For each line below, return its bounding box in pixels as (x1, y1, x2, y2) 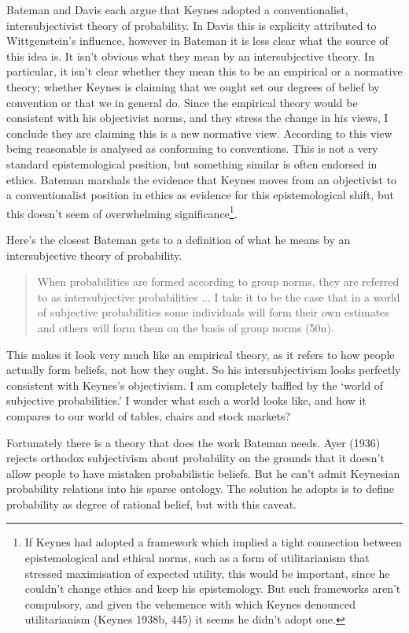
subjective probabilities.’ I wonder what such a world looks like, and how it (6, 392, 367, 409)
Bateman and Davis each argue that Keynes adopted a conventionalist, (6, 2, 348, 17)
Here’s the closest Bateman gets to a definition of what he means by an (6, 231, 351, 247)
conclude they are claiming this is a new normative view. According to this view (6, 124, 392, 141)
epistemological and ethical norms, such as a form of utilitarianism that (24, 550, 370, 566)
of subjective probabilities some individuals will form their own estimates (37, 304, 389, 320)
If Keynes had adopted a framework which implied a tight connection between (24, 534, 402, 550)
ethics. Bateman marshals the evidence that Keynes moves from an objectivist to (6, 171, 397, 187)
